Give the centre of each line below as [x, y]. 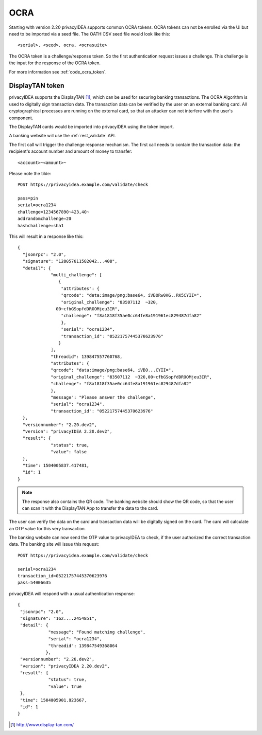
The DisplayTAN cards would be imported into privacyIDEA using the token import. [91, 126]
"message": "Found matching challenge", [97, 632]
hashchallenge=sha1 [41, 225]
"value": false [69, 452]
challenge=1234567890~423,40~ [54, 212]
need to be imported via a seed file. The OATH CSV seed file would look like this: [90, 34]
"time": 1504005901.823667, [53, 700]
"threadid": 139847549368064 [83, 645]
